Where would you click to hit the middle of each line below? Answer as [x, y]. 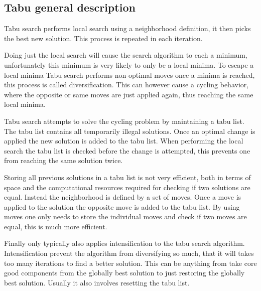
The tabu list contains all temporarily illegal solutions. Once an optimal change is [130, 131]
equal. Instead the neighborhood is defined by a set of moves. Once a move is [123, 197]
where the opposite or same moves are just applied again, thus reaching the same [129, 94]
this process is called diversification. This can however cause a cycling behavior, [126, 85]
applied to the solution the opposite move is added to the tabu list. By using [122, 206]
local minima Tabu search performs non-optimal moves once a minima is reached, [129, 75]
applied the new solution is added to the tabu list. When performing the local [124, 141]
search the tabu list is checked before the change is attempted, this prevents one [127, 150]
